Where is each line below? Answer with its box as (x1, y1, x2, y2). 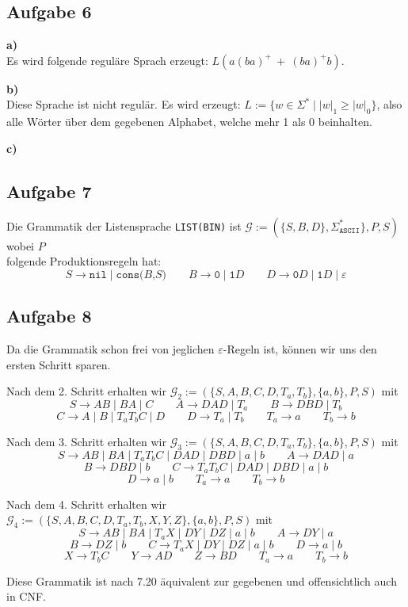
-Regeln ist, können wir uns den (223, 340, 377, 357)
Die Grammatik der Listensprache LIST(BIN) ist (6, 217, 242, 234)
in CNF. (6, 588, 46, 605)
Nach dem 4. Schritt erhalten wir (6, 495, 166, 512)
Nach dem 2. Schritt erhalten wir (6, 383, 166, 399)
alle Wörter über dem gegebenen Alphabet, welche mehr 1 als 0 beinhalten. (6, 113, 372, 130)
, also (376, 96, 402, 113)
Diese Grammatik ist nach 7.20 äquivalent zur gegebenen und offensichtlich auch (6, 572, 397, 589)
